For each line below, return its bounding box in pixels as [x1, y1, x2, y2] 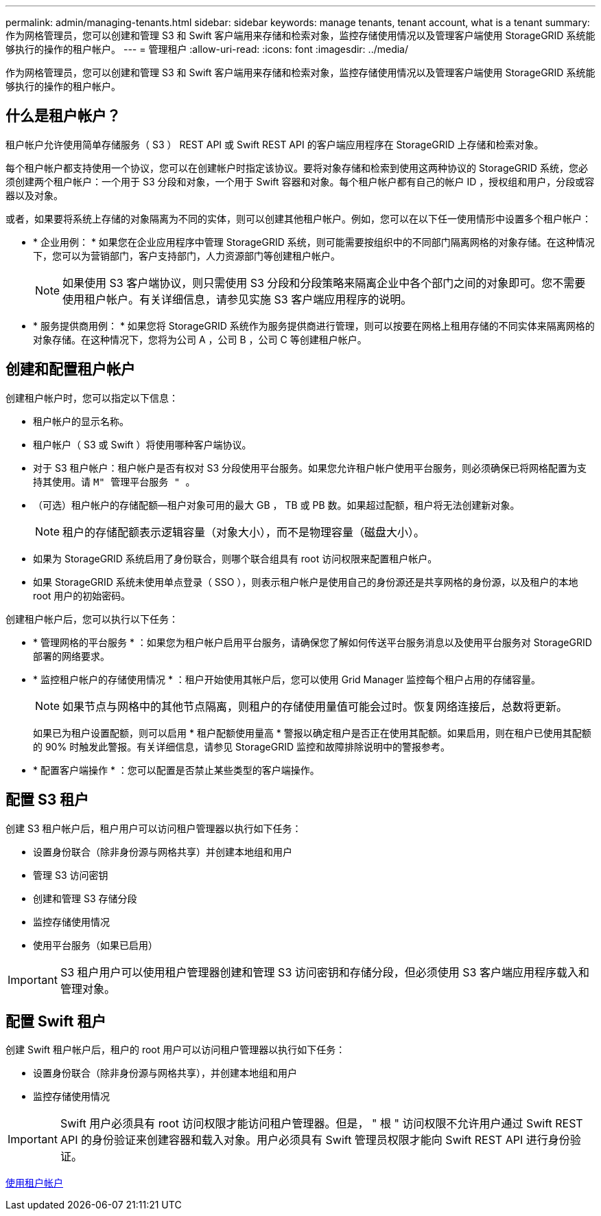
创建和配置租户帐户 [5, 360, 135, 378]
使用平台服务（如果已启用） [33, 939, 158, 951]
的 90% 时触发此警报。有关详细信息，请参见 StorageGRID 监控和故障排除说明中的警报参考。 [33, 740, 451, 753]
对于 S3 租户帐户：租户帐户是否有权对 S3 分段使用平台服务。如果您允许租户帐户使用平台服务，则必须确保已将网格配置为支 [33, 461, 587, 474]
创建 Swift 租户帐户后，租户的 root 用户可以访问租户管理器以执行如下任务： [5, 1044, 346, 1056]
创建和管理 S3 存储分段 [33, 892, 137, 904]
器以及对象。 [5, 189, 63, 201]
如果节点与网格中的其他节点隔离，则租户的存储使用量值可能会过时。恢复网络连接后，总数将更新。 [62, 699, 568, 713]
